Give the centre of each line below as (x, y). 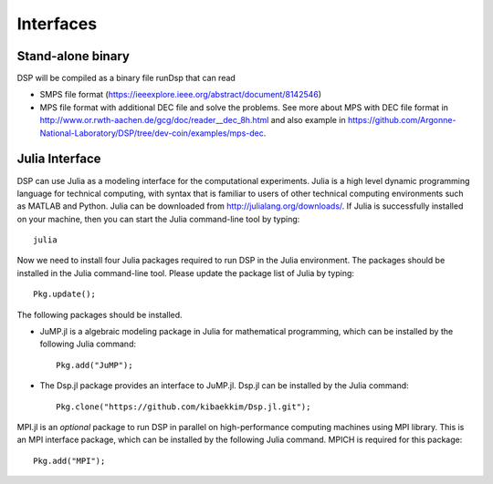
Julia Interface (59, 159)
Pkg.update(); (64, 294)
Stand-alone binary (73, 56)
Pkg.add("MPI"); (69, 461)
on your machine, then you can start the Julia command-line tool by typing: (158, 219)
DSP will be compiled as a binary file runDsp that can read (126, 78)
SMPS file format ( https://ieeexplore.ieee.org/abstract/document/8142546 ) (181, 95)
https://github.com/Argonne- (402, 120)
